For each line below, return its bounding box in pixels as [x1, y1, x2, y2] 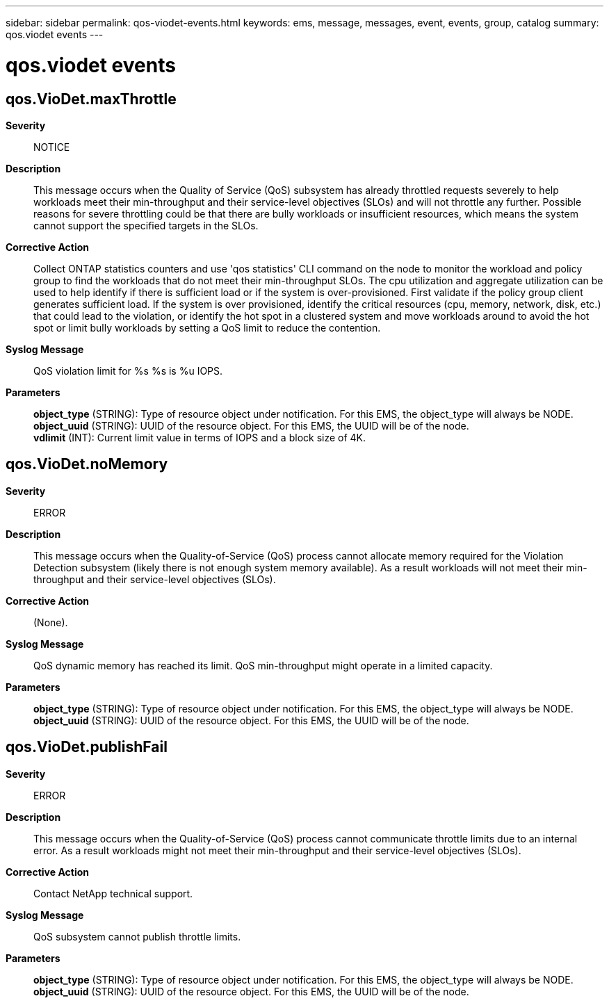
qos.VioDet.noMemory [6, 455, 168, 473]
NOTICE [33, 140, 70, 153]
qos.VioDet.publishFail [6, 738, 168, 756]
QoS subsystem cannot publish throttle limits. [33, 930, 241, 943]
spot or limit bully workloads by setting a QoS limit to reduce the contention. [33, 321, 381, 334]
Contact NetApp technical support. [33, 887, 193, 899]
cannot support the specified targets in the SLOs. [33, 219, 259, 231]
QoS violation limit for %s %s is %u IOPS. [33, 364, 223, 377]
